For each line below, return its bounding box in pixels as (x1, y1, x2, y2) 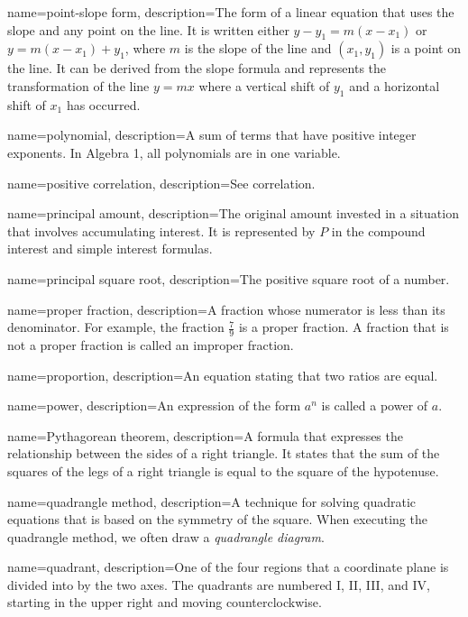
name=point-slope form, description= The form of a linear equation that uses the (7, 3, 454, 21)
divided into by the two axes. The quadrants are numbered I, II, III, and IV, (7, 575, 430, 594)
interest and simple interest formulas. (7, 239, 213, 258)
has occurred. (66, 95, 141, 114)
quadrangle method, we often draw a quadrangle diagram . (7, 527, 325, 546)
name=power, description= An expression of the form (7, 396, 301, 415)
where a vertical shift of (198, 76, 330, 95)
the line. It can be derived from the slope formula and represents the (7, 59, 387, 78)
